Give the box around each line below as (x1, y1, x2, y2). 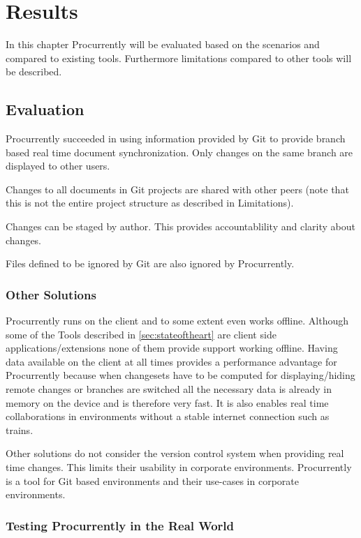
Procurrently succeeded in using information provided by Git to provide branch (6, 131, 346, 146)
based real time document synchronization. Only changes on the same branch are (6, 144, 353, 159)
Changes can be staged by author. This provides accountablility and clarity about (6, 219, 355, 234)
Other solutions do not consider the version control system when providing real (6, 446, 344, 461)
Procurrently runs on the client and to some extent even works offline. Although (6, 313, 349, 328)
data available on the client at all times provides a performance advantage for (6, 354, 337, 368)
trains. (6, 422, 34, 437)
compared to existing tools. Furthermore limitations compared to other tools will (6, 50, 352, 65)
